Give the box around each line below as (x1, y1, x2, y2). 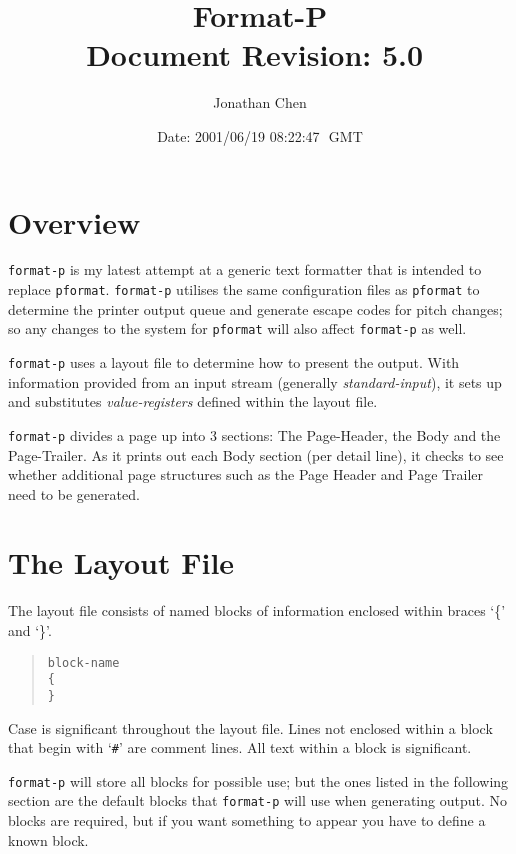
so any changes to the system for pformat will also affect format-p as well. (8, 318, 467, 339)
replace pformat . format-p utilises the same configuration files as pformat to (8, 279, 480, 300)
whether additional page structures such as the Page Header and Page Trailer (8, 464, 483, 485)
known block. (8, 829, 89, 850)
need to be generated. (8, 483, 140, 504)
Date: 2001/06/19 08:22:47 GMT (157, 125, 363, 146)
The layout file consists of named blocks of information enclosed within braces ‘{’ (8, 600, 506, 621)
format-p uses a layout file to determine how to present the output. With (8, 352, 460, 372)
